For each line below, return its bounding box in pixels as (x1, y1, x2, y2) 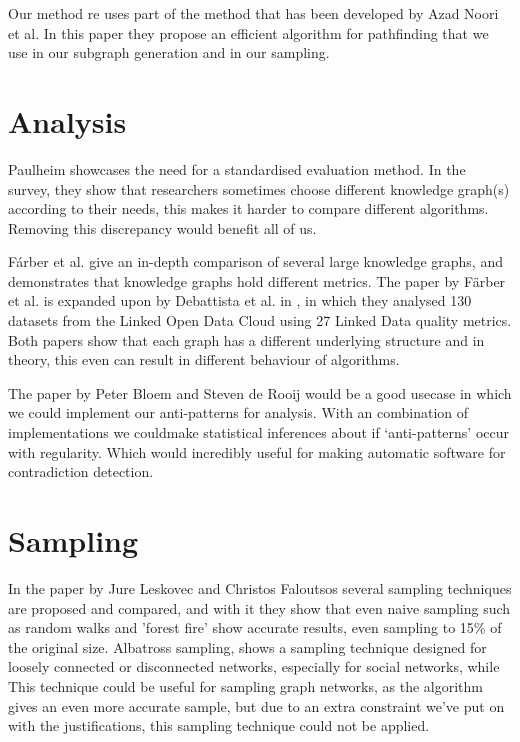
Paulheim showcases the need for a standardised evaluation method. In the (8, 158, 466, 179)
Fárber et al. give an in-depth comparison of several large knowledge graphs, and (8, 251, 503, 272)
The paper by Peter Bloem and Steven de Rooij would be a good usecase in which (8, 382, 512, 403)
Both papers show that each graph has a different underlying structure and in (8, 329, 485, 350)
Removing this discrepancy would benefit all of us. (8, 217, 317, 238)
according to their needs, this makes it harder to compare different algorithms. (8, 198, 489, 219)
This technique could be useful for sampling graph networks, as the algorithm (8, 675, 484, 696)
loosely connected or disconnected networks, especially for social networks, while (8, 656, 500, 677)
